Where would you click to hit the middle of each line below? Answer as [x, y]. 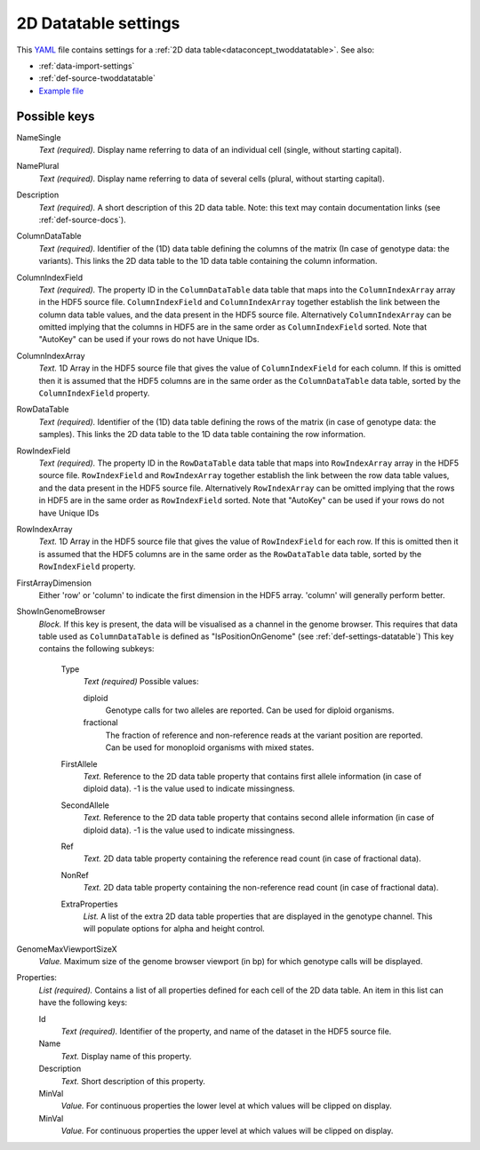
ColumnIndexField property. [94, 393]
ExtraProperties [90, 904]
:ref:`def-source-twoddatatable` [97, 78]
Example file [61, 91]
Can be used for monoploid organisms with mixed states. [210, 747]
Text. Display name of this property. [126, 1056]
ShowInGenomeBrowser [61, 611]
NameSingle [39, 137]
